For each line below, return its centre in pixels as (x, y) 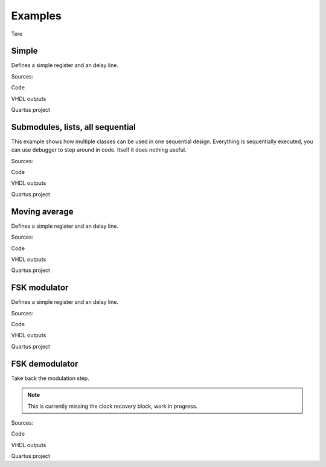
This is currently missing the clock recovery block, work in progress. (113, 406)
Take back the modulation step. (50, 378)
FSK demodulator (45, 363)
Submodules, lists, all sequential (73, 127)
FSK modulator (40, 288)
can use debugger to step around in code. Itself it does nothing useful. (99, 150)
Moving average (42, 211)
